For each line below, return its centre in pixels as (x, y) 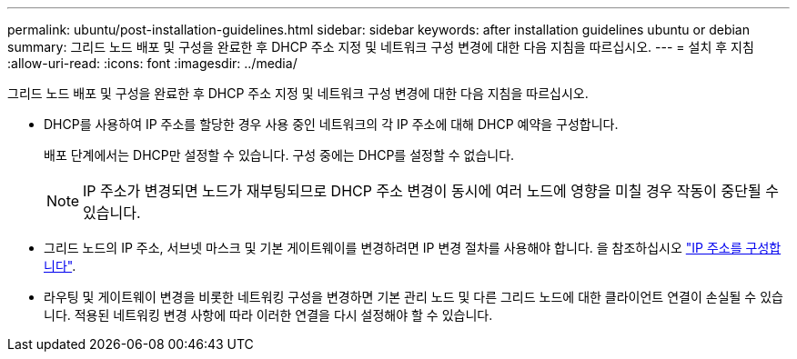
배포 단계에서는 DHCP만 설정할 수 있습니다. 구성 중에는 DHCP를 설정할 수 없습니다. (279, 155)
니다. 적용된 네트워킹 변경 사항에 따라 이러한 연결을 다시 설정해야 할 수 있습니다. (268, 315)
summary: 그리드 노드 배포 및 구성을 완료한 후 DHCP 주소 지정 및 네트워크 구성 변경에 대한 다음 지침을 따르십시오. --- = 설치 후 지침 (381, 47)
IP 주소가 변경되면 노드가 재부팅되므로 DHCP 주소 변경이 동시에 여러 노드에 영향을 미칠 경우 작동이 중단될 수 (431, 191)
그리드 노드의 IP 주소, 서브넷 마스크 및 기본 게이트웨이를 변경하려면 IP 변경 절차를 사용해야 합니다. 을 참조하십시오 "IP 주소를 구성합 (413, 248)
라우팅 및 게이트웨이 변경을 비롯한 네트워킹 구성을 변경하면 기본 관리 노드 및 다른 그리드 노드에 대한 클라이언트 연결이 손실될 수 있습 (414, 297)
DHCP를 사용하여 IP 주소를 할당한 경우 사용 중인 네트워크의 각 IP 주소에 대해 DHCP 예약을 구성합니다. (331, 124)
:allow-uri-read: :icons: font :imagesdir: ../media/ (152, 63)
